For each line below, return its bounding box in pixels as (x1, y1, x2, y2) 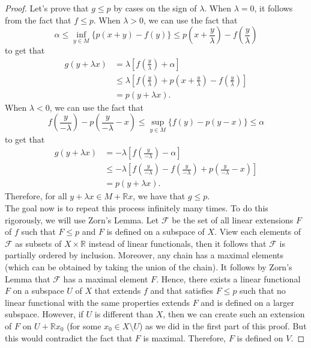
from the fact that (5, 13, 71, 26)
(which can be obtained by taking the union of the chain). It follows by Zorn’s (5, 260, 292, 273)
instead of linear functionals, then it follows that (88, 237, 267, 249)
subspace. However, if (5, 308, 83, 320)
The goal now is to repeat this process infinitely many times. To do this (5, 201, 268, 214)
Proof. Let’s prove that (5, 2, 89, 14)
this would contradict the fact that (5, 331, 133, 344)
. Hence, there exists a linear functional (156, 272, 301, 285)
